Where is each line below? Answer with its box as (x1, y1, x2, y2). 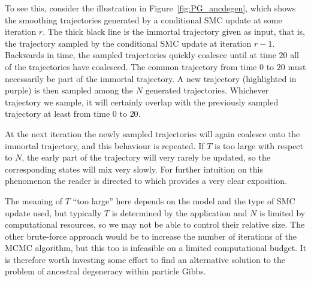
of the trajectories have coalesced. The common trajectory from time (5, 60, 257, 72)
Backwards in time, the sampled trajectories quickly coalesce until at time (5, 49, 276, 61)
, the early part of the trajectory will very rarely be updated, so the (22, 151, 270, 164)
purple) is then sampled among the (5, 84, 134, 96)
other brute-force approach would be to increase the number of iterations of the (5, 229, 297, 242)
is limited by (259, 206, 306, 219)
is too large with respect (215, 139, 304, 152)
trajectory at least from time (5, 107, 110, 120)
